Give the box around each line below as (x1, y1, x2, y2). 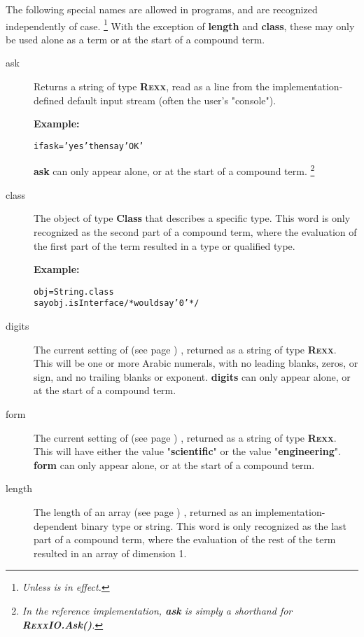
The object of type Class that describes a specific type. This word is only (34, 211, 351, 225)
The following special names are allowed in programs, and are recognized (6, 2, 318, 16)
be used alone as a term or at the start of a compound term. (6, 31, 265, 46)
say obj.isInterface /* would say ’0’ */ (34, 298, 199, 309)
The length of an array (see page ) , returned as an (34, 504, 252, 519)
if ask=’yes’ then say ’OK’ (34, 141, 144, 151)
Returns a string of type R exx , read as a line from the (34, 79, 269, 94)
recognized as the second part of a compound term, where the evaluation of (34, 224, 357, 239)
